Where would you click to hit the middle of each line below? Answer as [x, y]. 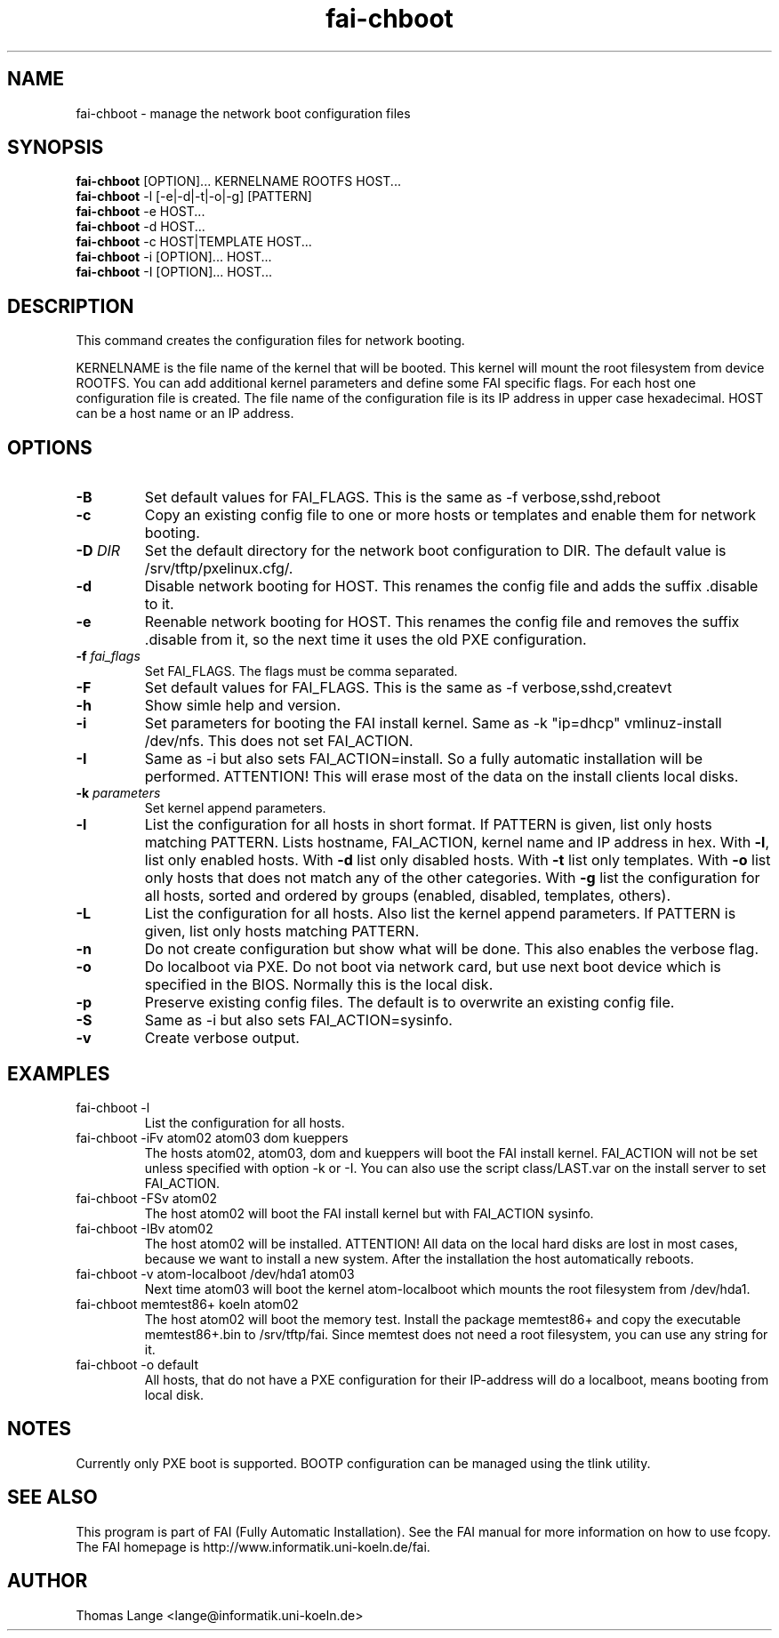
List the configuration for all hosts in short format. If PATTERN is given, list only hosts [428, 825]
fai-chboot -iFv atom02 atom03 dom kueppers [212, 1137]
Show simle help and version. [243, 706]
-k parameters [118, 793]
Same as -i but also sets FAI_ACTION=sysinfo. [298, 1020]
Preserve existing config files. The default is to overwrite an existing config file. [410, 1003]
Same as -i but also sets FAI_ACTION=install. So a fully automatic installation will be [424, 759]
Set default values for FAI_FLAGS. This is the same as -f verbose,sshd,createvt [408, 688]
